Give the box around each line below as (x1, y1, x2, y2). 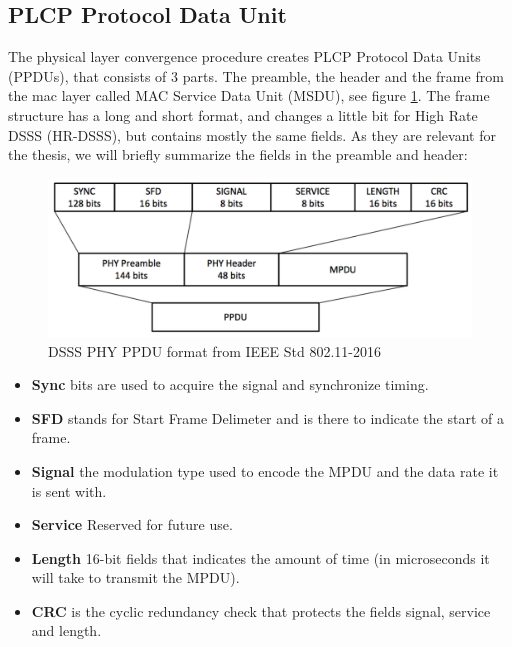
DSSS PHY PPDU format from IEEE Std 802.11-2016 (48, 340, 382, 361)
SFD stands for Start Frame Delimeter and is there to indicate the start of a (31, 407, 504, 428)
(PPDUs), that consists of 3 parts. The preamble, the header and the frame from (8, 65, 504, 86)
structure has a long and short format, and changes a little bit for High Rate (8, 104, 478, 125)
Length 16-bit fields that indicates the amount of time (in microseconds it (31, 547, 490, 568)
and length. (31, 620, 102, 641)
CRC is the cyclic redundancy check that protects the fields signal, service (31, 600, 491, 621)
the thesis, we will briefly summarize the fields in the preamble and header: (8, 144, 468, 165)
